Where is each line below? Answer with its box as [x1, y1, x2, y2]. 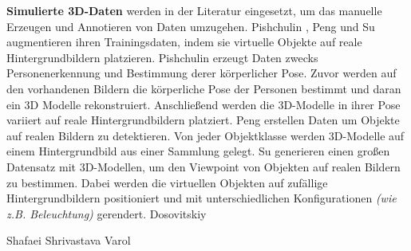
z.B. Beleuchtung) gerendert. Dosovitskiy [6, 205, 207, 222]
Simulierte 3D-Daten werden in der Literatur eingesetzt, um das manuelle [6, 2, 382, 18]
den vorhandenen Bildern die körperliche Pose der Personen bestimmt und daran [6, 80, 401, 96]
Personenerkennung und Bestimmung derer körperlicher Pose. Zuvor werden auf [6, 65, 397, 81]
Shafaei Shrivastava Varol [6, 232, 131, 249]
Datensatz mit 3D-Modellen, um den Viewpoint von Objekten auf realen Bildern [6, 158, 401, 175]
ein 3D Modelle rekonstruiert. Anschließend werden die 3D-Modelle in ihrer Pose [6, 96, 401, 112]
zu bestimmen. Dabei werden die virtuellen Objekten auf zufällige [6, 174, 328, 190]
